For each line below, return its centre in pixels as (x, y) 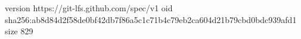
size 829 (19, 31)
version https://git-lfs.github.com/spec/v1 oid (89, 8)
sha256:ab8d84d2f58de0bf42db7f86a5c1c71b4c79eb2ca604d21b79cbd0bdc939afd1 (151, 19)
